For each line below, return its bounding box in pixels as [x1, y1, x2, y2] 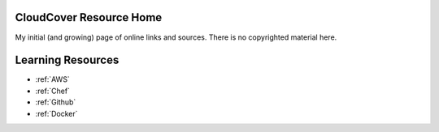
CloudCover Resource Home [15, 11, 163, 24]
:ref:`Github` [35, 97, 76, 107]
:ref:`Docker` [35, 109, 78, 118]
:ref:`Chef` [35, 86, 71, 96]
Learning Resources [15, 53, 120, 67]
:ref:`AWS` [35, 75, 71, 84]
